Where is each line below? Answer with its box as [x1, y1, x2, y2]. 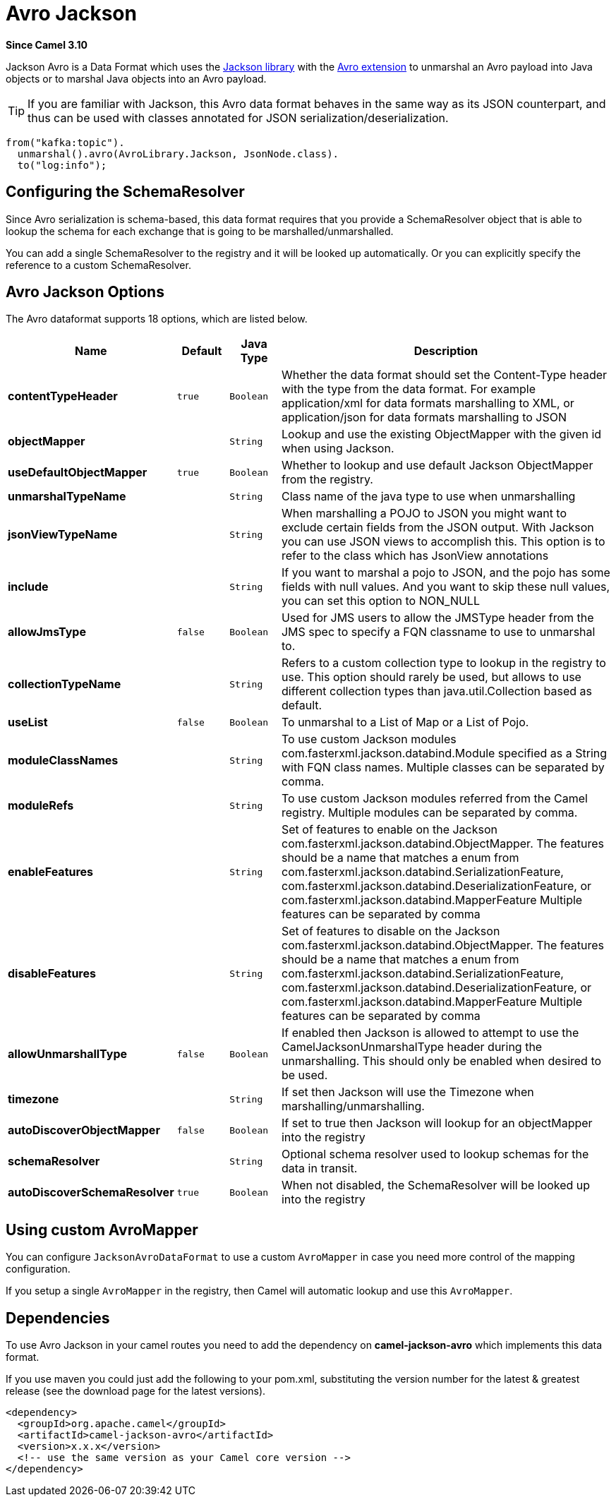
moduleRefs [8, 798, 74, 813]
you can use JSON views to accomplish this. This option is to [281, 534, 605, 549]
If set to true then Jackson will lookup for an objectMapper [281, 1116, 593, 1131]
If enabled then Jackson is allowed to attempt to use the [281, 1026, 579, 1040]
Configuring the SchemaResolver [6, 183, 245, 201]
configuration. [6, 1263, 71, 1275]
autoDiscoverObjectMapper [8, 1123, 160, 1138]
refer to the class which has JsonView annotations [281, 548, 549, 563]
